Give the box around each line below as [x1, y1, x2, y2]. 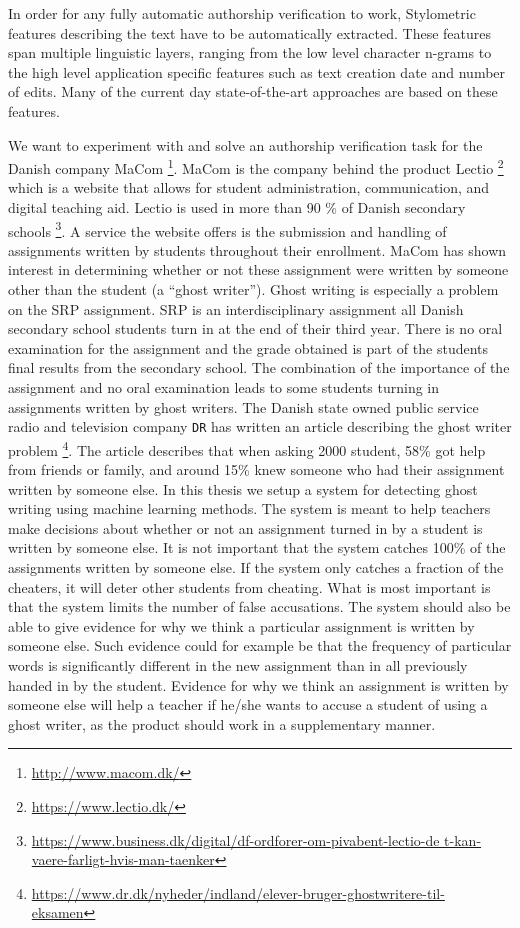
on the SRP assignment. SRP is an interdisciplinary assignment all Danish [8, 298, 464, 319]
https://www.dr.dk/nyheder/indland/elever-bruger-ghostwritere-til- [31, 882, 445, 903]
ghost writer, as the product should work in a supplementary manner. [8, 713, 436, 734]
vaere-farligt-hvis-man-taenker [31, 849, 215, 870]
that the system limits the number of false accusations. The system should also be [8, 596, 511, 617]
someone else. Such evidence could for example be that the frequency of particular [8, 635, 512, 656]
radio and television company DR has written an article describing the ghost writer [8, 416, 512, 437]
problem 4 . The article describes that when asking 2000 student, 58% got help [8, 436, 486, 460]
